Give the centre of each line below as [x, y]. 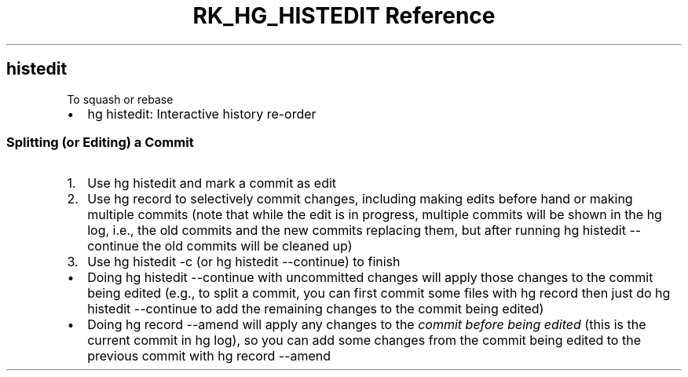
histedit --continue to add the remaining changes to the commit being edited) [316, 309]
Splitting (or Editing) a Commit [100, 142]
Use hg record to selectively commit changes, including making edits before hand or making [360, 199]
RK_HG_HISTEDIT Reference [344, 16]
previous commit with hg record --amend [209, 356]
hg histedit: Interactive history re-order [202, 113]
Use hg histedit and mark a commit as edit [212, 183]
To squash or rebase [120, 99]
